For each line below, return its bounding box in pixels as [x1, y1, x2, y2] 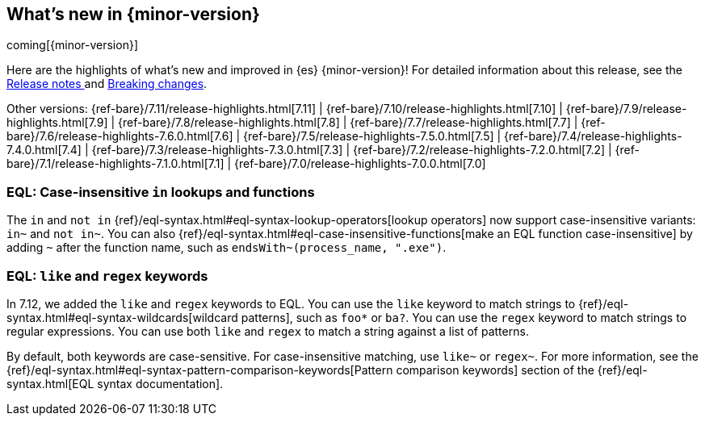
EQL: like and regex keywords [6, 267, 208, 284]
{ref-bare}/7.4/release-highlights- [504, 129, 682, 144]
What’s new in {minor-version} [6, 4, 260, 24]
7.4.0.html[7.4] [6, 143, 82, 157]
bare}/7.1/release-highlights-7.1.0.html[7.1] [6, 157, 225, 171]
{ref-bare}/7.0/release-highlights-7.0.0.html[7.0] [234, 157, 486, 171]
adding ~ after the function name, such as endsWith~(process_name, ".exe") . [6, 240, 447, 255]
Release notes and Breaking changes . [6, 77, 208, 91]
